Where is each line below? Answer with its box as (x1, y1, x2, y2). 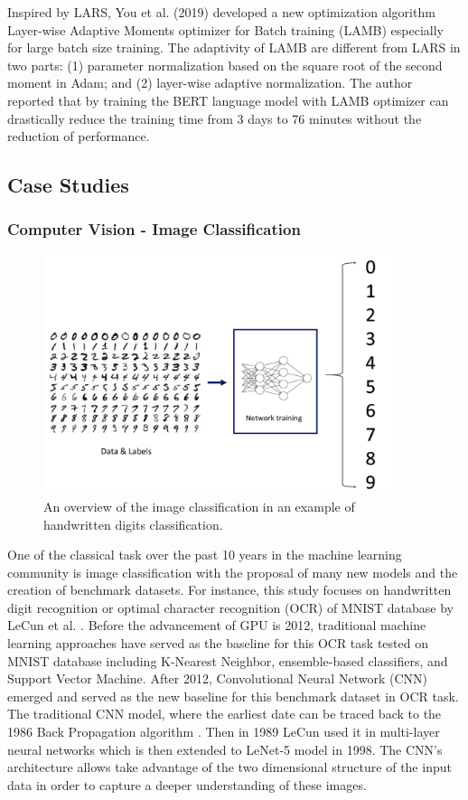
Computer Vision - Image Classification (7, 218, 301, 240)
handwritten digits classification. (43, 514, 223, 533)
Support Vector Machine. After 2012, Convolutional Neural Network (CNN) (7, 669, 427, 688)
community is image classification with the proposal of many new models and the (7, 562, 458, 581)
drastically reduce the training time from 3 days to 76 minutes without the (7, 108, 422, 127)
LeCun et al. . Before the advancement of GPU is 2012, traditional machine (7, 616, 426, 635)
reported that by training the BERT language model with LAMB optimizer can (7, 90, 449, 109)
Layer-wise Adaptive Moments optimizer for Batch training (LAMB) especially (7, 20, 444, 39)
